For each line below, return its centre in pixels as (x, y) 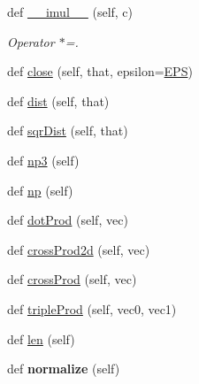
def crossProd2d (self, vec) (79, 249)
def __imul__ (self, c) (70, 12)
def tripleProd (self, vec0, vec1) (92, 308)
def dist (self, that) (58, 100)
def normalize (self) (64, 369)
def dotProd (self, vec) (68, 220)
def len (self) (41, 338)
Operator (31, 41)
